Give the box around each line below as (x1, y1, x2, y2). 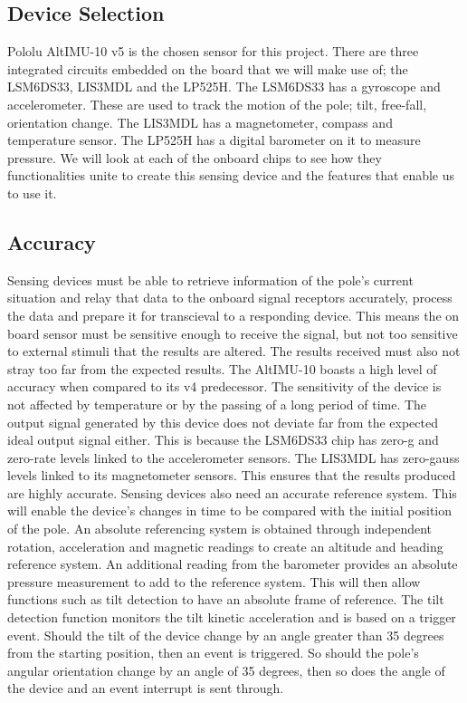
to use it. (7, 183, 57, 202)
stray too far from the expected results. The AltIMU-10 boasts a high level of (7, 359, 437, 378)
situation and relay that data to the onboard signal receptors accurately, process (7, 288, 453, 307)
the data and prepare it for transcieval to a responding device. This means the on (7, 305, 460, 324)
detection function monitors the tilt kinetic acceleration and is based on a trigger (7, 608, 456, 627)
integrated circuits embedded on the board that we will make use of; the (7, 59, 408, 78)
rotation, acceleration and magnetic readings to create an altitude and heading (7, 536, 443, 555)
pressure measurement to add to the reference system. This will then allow (7, 572, 421, 591)
